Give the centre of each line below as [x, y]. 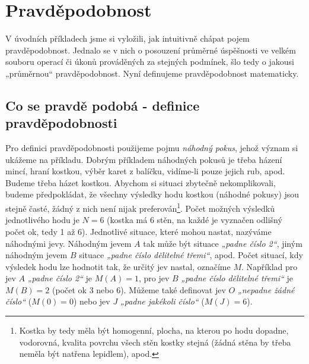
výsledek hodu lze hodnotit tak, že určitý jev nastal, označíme [118, 266]
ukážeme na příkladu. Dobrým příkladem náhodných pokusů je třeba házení [144, 159]
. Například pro [270, 266]
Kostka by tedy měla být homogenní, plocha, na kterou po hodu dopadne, [154, 330]
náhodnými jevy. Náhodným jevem [69, 243]
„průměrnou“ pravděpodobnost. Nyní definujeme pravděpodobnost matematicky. [152, 73]
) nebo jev [92, 301]
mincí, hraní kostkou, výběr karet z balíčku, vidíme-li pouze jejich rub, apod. [145, 171]
